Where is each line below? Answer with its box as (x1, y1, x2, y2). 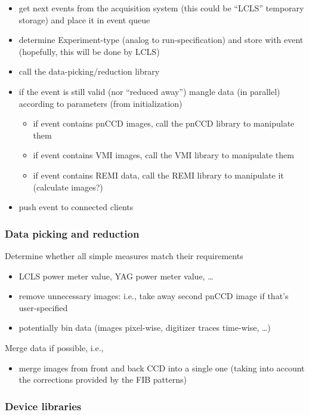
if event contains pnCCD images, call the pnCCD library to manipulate (33, 117, 295, 130)
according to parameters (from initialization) (18, 97, 183, 109)
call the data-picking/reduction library (18, 65, 160, 78)
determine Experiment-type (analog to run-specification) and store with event (18, 33, 304, 46)
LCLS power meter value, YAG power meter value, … (18, 269, 214, 282)
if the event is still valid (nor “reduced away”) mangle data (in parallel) (18, 85, 280, 97)
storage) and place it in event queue (18, 13, 150, 26)
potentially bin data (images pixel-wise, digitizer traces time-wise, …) (18, 321, 271, 334)
